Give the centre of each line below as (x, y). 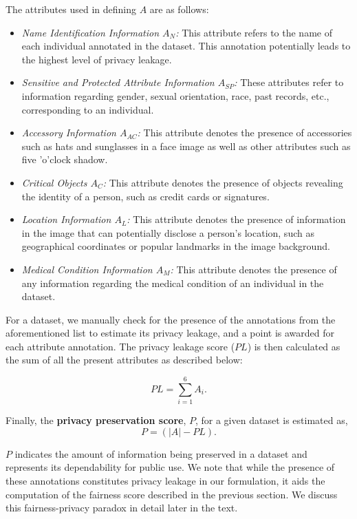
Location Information (66, 219)
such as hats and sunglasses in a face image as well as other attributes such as (186, 146)
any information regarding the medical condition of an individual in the (173, 283)
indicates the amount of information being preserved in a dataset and (161, 453)
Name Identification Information (90, 32)
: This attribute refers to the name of (254, 32)
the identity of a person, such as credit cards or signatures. (145, 196)
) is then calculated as (294, 346)
